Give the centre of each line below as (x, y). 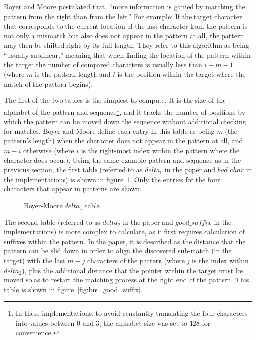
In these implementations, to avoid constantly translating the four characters (131, 313)
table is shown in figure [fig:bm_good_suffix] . (73, 289)
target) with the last (35, 260)
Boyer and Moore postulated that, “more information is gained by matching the (125, 6)
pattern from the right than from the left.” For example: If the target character (123, 16)
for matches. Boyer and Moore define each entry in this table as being (109, 131)
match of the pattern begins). (48, 83)
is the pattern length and (73, 74)
